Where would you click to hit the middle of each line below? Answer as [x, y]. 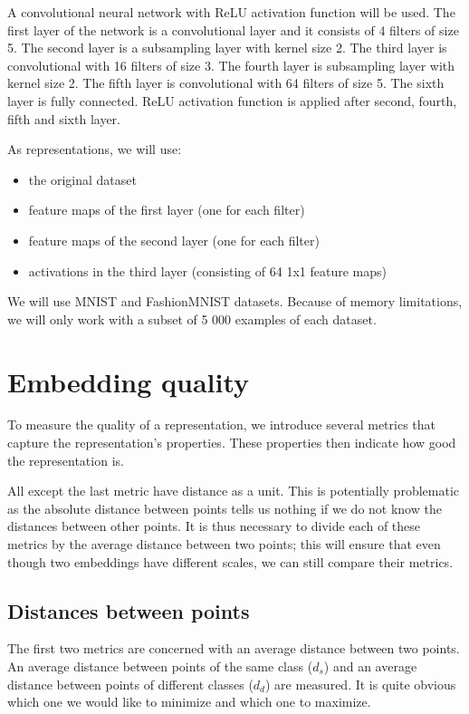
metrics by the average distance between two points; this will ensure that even [224, 544]
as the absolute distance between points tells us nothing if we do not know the [225, 508]
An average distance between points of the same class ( [160, 666]
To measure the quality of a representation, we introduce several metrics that [222, 425]
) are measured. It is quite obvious [361, 684]
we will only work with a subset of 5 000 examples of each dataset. [192, 318]
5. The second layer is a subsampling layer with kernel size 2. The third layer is [227, 48]
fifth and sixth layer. [64, 118]
